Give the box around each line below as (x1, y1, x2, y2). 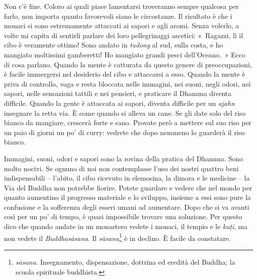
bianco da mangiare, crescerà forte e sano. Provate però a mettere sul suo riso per (4, 117, 252, 128)
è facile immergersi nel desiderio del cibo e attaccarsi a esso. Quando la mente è (4, 69, 245, 79)
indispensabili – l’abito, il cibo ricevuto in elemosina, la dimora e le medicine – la (4, 173, 250, 183)
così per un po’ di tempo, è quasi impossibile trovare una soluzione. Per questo (4, 211, 242, 222)
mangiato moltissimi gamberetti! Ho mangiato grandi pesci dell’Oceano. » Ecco (4, 49, 246, 59)
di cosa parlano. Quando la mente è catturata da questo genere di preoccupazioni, (4, 59, 252, 69)
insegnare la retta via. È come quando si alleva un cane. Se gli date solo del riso (4, 107, 246, 118)
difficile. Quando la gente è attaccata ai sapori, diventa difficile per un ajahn (4, 97, 235, 108)
